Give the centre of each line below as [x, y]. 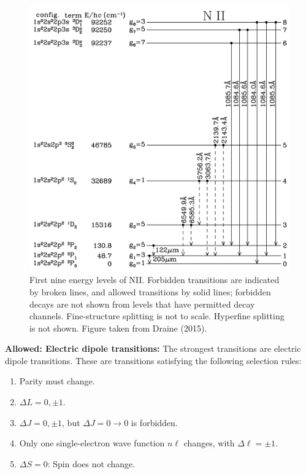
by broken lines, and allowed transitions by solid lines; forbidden [150, 291]
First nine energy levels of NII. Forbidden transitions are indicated [155, 280]
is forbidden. [154, 422]
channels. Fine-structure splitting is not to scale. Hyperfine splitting [157, 316]
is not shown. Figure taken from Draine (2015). [118, 328]
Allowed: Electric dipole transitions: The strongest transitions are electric [153, 348]
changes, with [209, 443]
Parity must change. [57, 381]
